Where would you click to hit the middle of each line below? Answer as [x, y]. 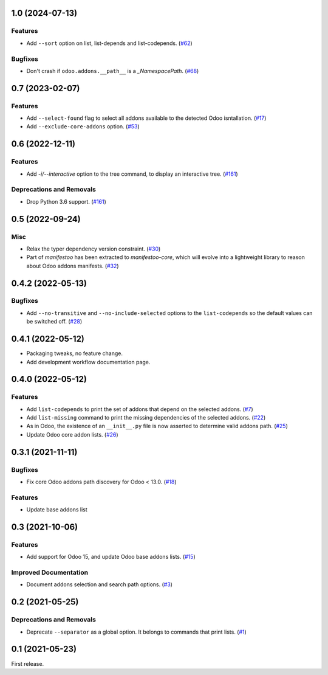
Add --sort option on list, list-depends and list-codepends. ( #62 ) [109, 43]
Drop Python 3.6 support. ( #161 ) [66, 201]
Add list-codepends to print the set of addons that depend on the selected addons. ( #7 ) [140, 409]
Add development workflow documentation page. [88, 362]
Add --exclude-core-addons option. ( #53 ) [83, 126]
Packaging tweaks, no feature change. [75, 353]
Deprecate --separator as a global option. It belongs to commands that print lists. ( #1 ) [137, 632]
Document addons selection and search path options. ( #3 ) [100, 584]
